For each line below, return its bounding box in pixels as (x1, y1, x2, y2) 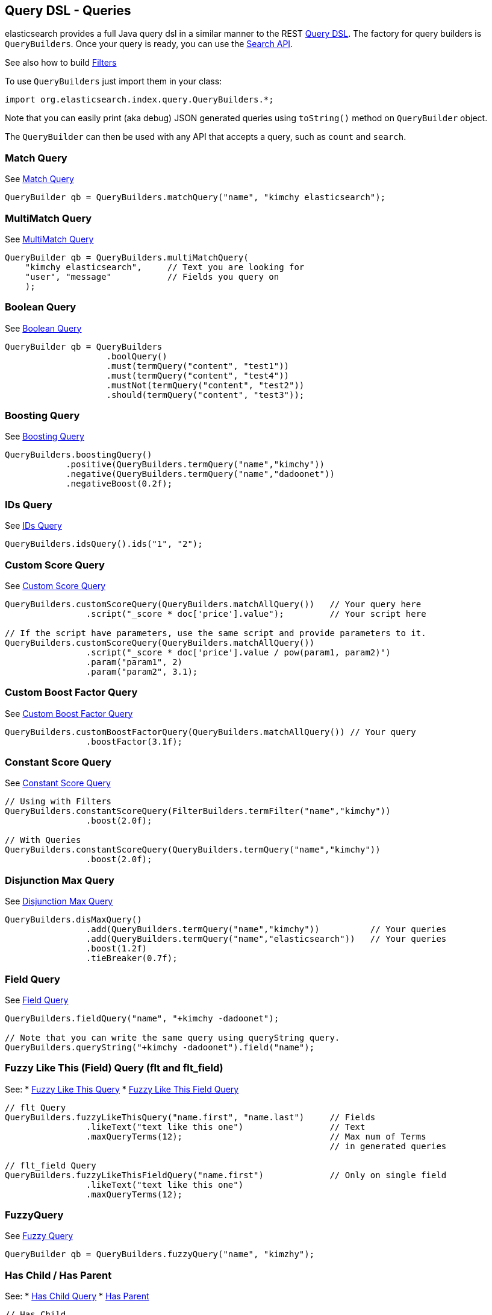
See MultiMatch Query (5, 233, 94, 244)
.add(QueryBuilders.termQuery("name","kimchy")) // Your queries (86, 924, 447, 935)
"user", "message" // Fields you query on (25, 271, 279, 282)
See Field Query (5, 994, 69, 1005)
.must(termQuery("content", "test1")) (106, 361, 290, 371)
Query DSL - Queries (5, 3, 131, 18)
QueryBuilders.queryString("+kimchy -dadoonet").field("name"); (5, 1042, 315, 1052)
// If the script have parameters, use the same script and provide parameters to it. (5, 628, 426, 638)
